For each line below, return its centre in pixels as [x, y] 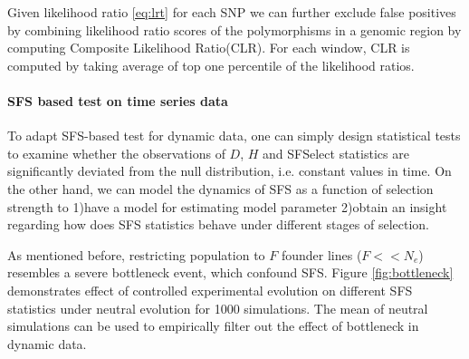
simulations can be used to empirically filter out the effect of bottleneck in [213, 326]
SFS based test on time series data [118, 100]
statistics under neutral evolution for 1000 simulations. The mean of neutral [218, 308]
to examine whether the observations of [116, 153]
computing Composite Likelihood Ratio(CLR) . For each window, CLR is [209, 48]
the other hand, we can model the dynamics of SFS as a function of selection [220, 188]
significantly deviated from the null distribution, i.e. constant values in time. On [230, 171]
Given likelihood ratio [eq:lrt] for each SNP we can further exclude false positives [232, 12]
